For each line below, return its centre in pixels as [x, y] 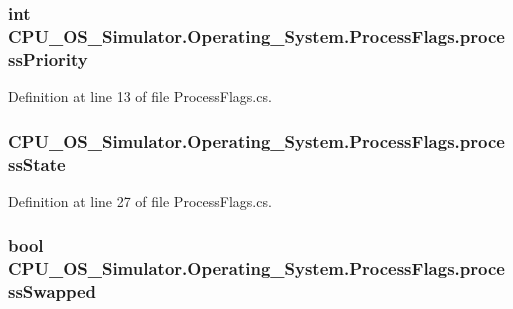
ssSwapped [52, 291]
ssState [37, 163]
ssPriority [48, 58]
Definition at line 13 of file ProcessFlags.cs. [140, 96]
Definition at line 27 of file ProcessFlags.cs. [140, 200]
